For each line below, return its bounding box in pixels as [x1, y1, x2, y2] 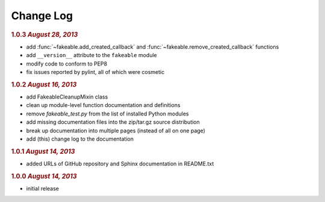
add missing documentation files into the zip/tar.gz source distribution [26, 118, 200, 126]
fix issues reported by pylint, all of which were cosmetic [26, 68, 165, 75]
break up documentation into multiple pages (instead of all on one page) [26, 127, 206, 134]
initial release [26, 185, 60, 192]
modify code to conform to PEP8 [26, 60, 108, 67]
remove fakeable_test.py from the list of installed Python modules [26, 110, 189, 117]
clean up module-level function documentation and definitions [26, 102, 181, 109]
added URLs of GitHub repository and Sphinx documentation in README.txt [26, 160, 214, 168]
